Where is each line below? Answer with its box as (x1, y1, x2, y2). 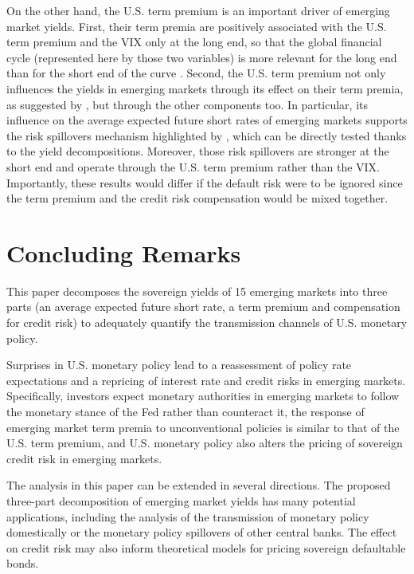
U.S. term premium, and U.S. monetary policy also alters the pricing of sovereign (6, 434, 403, 451)
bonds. (6, 555, 39, 572)
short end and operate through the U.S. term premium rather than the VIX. (6, 158, 380, 175)
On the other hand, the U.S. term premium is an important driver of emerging (6, 2, 390, 18)
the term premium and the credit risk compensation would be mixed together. (6, 190, 389, 206)
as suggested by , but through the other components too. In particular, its (6, 96, 369, 112)
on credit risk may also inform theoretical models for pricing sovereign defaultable (6, 539, 406, 556)
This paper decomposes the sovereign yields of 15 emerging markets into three (6, 282, 388, 299)
